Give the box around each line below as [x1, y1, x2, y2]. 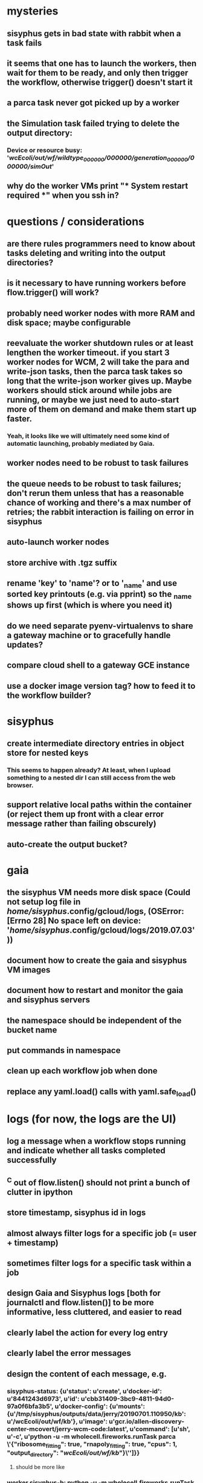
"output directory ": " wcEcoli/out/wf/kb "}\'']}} [7, 1449, 140, 1458]
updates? [7, 639, 43, 650]
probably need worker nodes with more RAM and [7, 308, 195, 318]
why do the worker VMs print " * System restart [7, 181, 188, 191]
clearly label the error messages [7, 1348, 132, 1358]
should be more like [15, 1464, 65, 1471]
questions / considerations [7, 215, 144, 228]
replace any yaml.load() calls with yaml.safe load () [7, 1086, 197, 1098]
